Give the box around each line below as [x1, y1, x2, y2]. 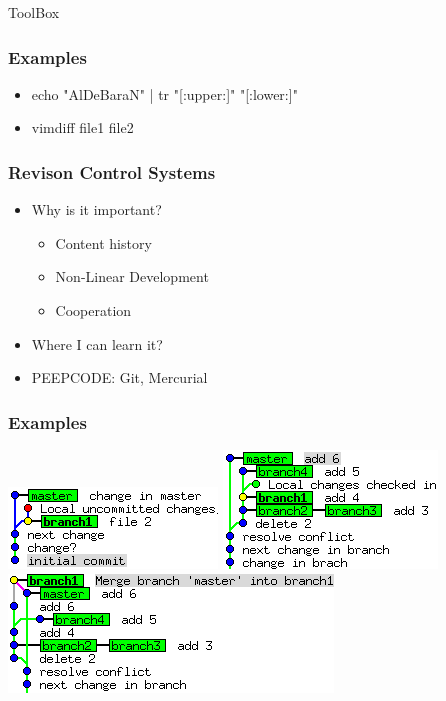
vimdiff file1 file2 [31, 117, 134, 138]
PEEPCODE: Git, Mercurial [31, 367, 208, 388]
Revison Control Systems [8, 159, 216, 184]
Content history [55, 232, 152, 253]
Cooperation [55, 300, 132, 320]
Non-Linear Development [55, 266, 209, 287]
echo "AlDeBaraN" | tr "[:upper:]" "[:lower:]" [31, 83, 298, 104]
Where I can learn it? [31, 333, 163, 354]
